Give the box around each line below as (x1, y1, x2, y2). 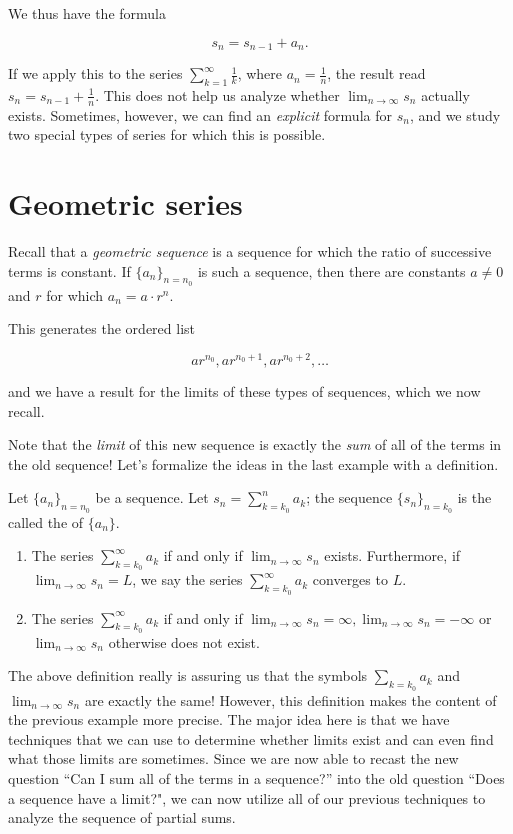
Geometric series (8, 183, 243, 224)
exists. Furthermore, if (324, 545, 461, 566)
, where (237, 63, 283, 84)
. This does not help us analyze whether (95, 84, 340, 105)
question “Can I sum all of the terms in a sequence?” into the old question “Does (8, 768, 505, 788)
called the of (8, 511, 84, 532)
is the (457, 487, 492, 508)
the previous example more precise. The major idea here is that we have (8, 709, 450, 730)
